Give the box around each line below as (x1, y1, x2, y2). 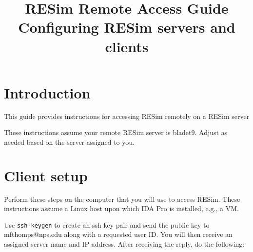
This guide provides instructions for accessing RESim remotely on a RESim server (4, 111, 250, 121)
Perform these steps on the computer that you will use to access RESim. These (4, 194, 240, 204)
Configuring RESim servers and (18, 17, 235, 37)
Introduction (4, 82, 91, 102)
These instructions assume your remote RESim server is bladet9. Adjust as (4, 127, 228, 137)
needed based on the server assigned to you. (4, 136, 135, 147)
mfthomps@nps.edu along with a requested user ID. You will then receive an (4, 229, 233, 239)
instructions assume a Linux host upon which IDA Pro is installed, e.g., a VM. (4, 203, 239, 213)
